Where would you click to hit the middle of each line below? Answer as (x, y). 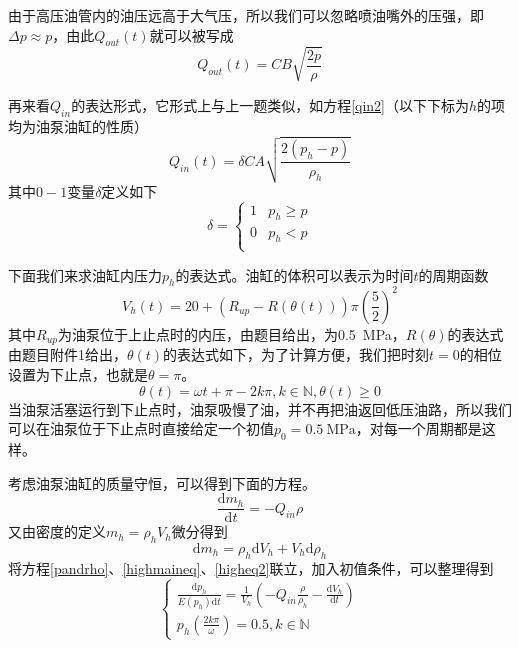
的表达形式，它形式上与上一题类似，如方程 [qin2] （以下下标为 (270, 104)
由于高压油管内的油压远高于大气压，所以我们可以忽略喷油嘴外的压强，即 (246, 15)
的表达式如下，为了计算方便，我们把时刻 (296, 354)
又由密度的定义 (57, 531)
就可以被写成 (191, 34)
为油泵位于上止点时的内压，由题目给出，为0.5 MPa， (231, 333)
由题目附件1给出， (67, 354)
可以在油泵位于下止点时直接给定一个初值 (141, 428)
